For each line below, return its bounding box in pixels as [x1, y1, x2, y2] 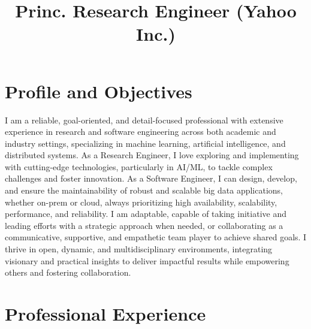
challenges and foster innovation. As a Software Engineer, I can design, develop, [5, 172, 297, 185]
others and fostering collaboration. [5, 266, 131, 279]
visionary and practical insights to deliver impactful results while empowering [5, 254, 289, 267]
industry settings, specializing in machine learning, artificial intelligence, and [5, 137, 286, 149]
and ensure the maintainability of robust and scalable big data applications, [5, 184, 283, 197]
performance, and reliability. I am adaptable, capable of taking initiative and [5, 207, 286, 220]
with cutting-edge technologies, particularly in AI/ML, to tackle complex [5, 160, 273, 173]
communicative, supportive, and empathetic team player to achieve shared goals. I [5, 231, 307, 243]
